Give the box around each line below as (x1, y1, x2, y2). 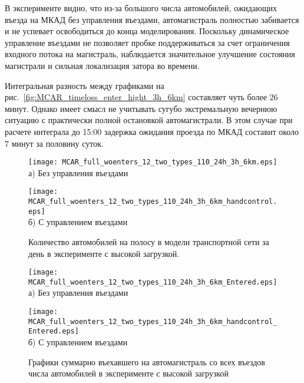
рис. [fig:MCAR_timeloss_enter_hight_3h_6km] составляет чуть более (5, 91, 267, 103)
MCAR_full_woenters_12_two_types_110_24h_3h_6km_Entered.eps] (28, 278, 277, 286)
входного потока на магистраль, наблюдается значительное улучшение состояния (5, 48, 295, 60)
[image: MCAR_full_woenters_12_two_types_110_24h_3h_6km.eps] (28, 158, 277, 167)
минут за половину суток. (11, 137, 104, 149)
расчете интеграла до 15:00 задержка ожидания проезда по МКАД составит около (5, 125, 299, 137)
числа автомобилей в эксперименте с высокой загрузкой (28, 367, 229, 379)
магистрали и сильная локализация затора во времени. (5, 59, 200, 71)
